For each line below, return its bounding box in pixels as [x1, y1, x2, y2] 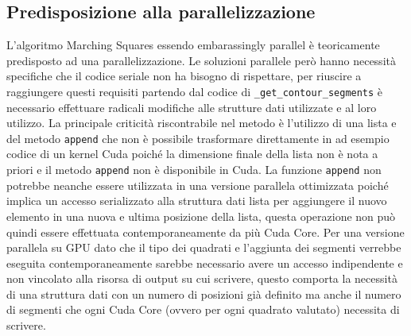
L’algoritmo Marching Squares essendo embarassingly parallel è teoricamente [6, 37, 380, 53]
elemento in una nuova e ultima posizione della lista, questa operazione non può [6, 207, 396, 224]
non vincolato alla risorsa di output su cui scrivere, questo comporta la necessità [6, 270, 397, 287]
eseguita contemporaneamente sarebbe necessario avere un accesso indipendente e [6, 254, 403, 271]
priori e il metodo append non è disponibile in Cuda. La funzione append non [6, 161, 382, 178]
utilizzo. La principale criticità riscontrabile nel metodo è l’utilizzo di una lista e [6, 114, 397, 131]
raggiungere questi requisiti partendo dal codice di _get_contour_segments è [6, 83, 383, 99]
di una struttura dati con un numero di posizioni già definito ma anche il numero [6, 285, 401, 302]
